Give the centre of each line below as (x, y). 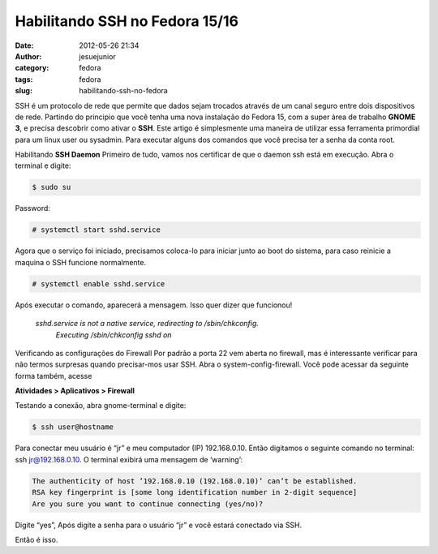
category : (32, 68)
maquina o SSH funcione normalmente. (80, 262)
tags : (24, 79)
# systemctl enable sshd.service (99, 283)
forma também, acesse (54, 376)
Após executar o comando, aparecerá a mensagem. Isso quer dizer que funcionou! (154, 305)
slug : (24, 91)
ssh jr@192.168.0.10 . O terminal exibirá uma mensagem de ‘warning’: (129, 459)
